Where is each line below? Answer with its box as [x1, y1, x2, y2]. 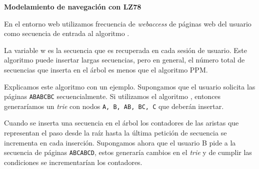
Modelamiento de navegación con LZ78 [4, 1, 141, 11]
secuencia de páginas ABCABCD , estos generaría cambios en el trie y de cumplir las [4, 147, 252, 157]
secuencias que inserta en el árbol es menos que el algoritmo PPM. [4, 64, 208, 74]
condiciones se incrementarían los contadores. [4, 156, 142, 167]
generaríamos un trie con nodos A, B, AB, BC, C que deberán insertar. [4, 100, 224, 111]
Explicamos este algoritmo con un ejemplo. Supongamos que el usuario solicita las [4, 81, 255, 91]
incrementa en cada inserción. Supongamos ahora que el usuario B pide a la [4, 137, 236, 147]
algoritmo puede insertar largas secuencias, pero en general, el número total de [4, 54, 245, 65]
